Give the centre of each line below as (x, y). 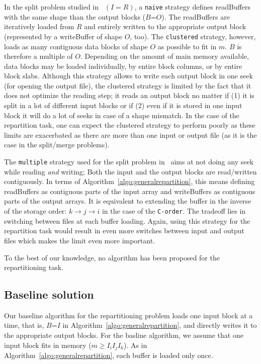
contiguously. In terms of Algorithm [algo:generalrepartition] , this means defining (129, 181)
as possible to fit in (187, 46)
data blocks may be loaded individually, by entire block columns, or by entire (123, 66)
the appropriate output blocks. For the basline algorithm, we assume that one (124, 335)
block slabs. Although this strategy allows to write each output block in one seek (128, 76)
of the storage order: (35, 211)
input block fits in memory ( (48, 345)
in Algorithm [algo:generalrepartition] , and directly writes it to (160, 325)
